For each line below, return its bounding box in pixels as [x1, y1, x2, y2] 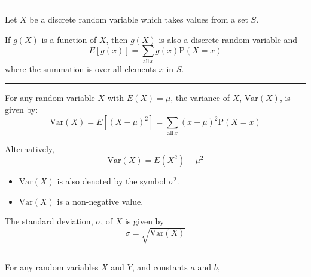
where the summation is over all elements [5, 62, 157, 75]
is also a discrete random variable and [158, 33, 298, 45]
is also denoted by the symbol [57, 175, 166, 187]
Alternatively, [5, 142, 54, 155]
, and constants [132, 260, 188, 273]
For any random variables [5, 260, 99, 273]
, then [106, 33, 128, 45]
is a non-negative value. [57, 195, 144, 207]
